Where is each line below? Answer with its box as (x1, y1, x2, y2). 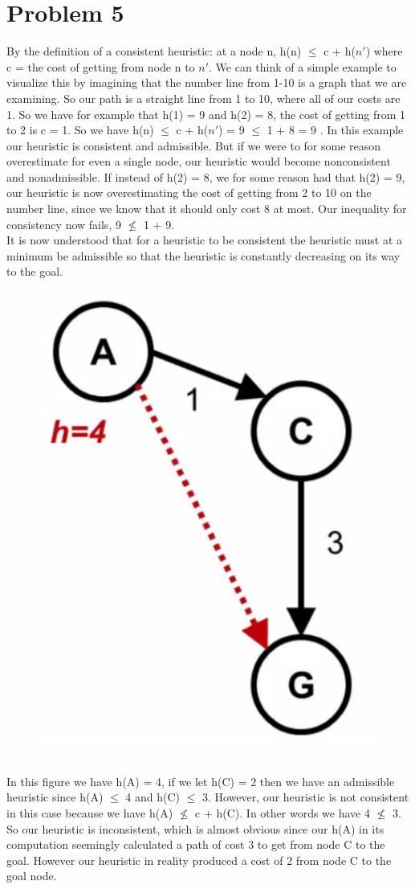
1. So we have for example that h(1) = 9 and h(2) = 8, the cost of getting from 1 (6, 105, 406, 122)
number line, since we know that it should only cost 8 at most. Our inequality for (6, 200, 407, 217)
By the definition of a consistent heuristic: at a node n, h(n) (6, 43, 302, 59)
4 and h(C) (125, 789, 181, 805)
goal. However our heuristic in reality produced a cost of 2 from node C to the (6, 851, 392, 868)
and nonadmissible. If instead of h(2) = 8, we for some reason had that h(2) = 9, (6, 168, 405, 185)
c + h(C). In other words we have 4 (195, 804, 370, 821)
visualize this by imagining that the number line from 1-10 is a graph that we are (6, 74, 407, 91)
